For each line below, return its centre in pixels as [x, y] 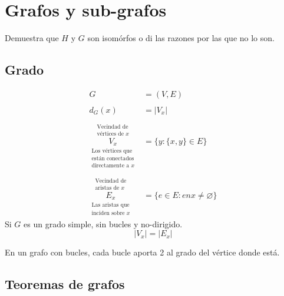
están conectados [113, 159]
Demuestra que [32, 38]
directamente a [110, 166]
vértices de [110, 134]
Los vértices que [112, 151]
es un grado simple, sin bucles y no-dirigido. [103, 223]
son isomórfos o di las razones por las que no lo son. [181, 38]
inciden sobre [108, 213]
